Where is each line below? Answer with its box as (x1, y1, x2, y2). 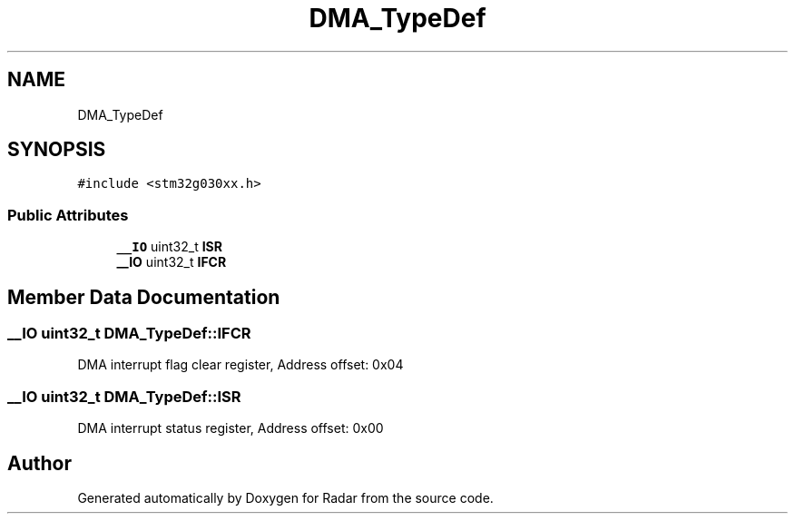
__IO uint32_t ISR (116, 239, 222, 255)
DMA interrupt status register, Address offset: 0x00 (77, 420, 384, 437)
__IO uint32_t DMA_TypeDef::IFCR (7, 324, 251, 343)
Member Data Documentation (7, 285, 280, 309)
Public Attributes (7, 205, 129, 224)
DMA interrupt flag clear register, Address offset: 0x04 (77, 357, 404, 373)
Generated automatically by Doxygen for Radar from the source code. (77, 490, 494, 506)
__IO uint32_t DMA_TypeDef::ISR (7, 387, 241, 406)
